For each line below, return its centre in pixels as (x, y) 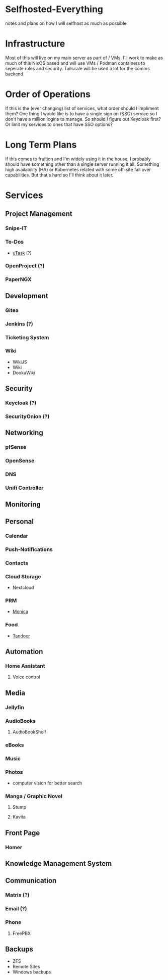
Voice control (26, 677)
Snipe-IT (16, 228)
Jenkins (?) (19, 323)
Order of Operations (48, 94)
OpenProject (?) (25, 266)
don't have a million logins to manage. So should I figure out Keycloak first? (83, 119)
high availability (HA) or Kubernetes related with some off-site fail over (78, 169)
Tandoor (21, 636)
